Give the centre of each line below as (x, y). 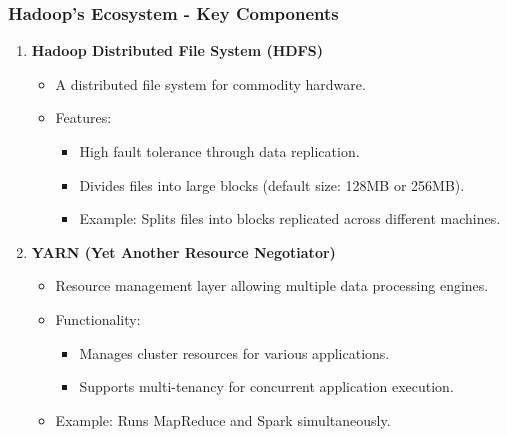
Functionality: (98, 318)
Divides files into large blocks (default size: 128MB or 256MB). (272, 184)
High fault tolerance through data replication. (219, 151)
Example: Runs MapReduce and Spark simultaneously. (223, 419)
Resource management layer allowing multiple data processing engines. (272, 285)
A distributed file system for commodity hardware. (210, 83)
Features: (83, 117)
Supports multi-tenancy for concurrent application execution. (266, 386)
